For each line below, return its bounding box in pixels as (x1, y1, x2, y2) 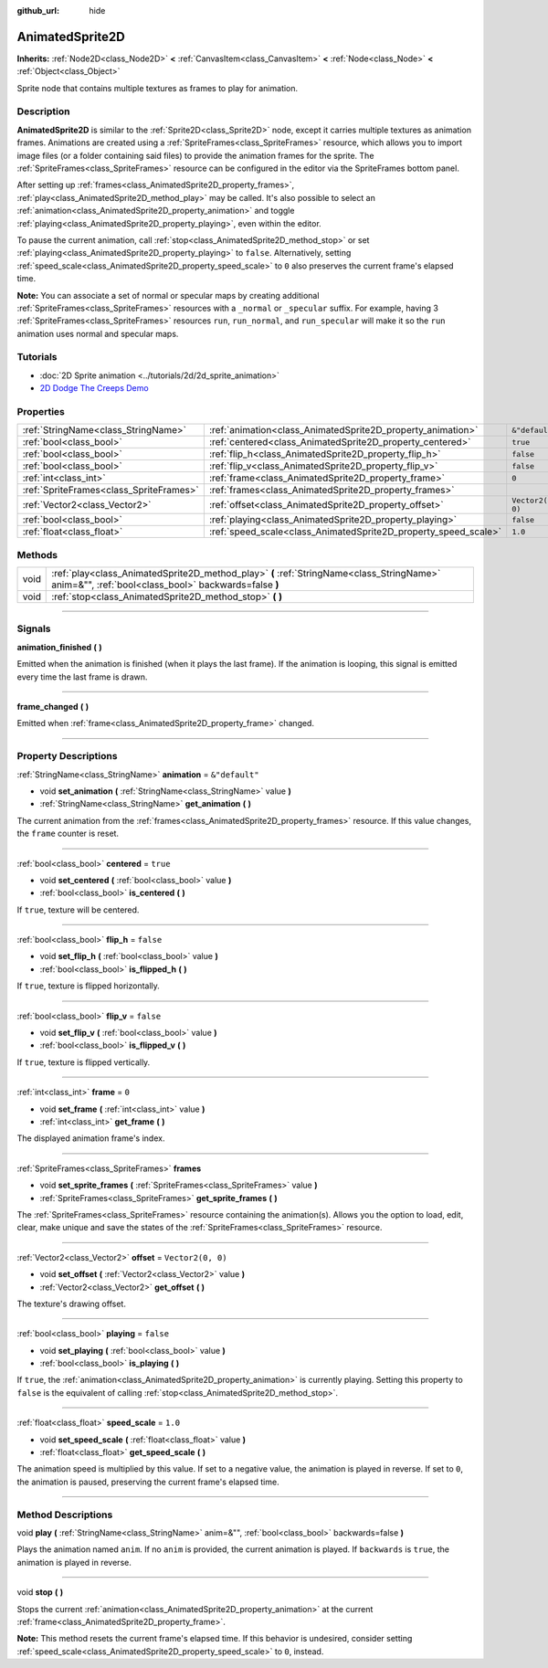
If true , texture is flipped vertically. (16, 1056, 151, 1068)
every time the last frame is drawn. (16, 671, 148, 682)
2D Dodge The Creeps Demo (39, 383, 150, 394)
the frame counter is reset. (16, 828, 119, 839)
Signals (16, 622, 51, 635)
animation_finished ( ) (16, 641, 102, 652)
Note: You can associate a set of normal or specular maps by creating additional (16, 290, 320, 301)
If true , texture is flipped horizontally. (16, 980, 160, 991)
